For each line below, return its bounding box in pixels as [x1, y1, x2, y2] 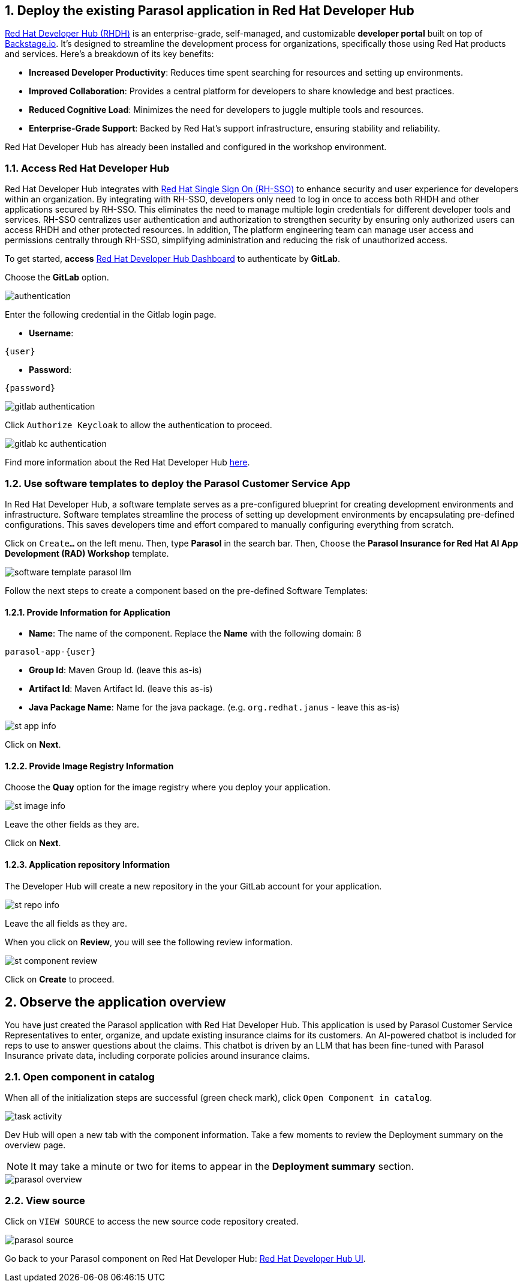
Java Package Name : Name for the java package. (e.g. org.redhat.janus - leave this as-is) [29, 702, 400, 713]
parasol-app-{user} [5, 647, 96, 657]
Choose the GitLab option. [5, 272, 109, 283]
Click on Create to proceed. [5, 974, 115, 984]
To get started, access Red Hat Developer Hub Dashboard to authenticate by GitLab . [5, 253, 340, 264]
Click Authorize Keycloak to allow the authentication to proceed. [5, 420, 272, 431]
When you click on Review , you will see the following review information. [5, 936, 293, 947]
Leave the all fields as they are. [5, 918, 127, 928]
